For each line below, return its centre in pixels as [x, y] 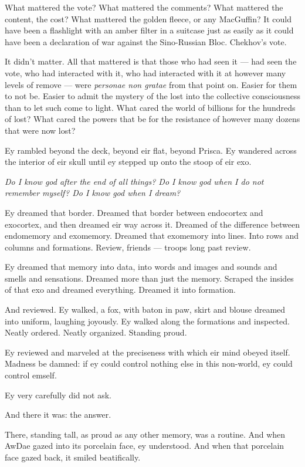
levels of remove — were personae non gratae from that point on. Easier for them [151, 84]
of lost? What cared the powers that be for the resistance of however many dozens [152, 119]
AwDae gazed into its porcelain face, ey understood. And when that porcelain [145, 446]
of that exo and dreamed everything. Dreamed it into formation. [120, 290]
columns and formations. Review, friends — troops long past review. [128, 247]
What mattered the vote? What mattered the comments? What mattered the [144, 7]
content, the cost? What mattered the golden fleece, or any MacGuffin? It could [148, 18]
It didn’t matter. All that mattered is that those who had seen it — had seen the [151, 61]
